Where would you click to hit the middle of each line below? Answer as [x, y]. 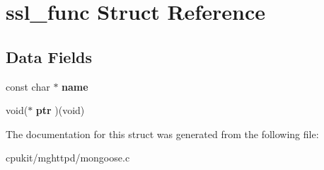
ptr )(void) [60, 110]
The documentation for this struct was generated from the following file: [162, 134]
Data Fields [49, 56]
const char [28, 86]
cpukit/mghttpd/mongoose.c [68, 158]
